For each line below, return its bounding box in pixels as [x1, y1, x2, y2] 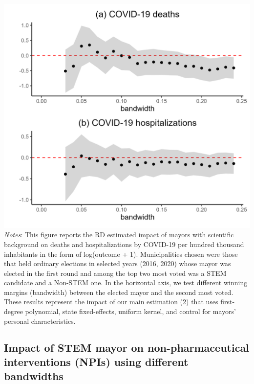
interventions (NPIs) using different [4, 354, 189, 369]
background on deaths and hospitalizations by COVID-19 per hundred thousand [4, 239, 244, 249]
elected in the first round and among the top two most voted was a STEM [4, 268, 227, 278]
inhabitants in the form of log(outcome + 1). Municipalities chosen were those [4, 248, 238, 259]
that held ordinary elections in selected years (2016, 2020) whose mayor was [4, 258, 231, 269]
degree [4, 306, 23, 316]
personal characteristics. [4, 316, 76, 326]
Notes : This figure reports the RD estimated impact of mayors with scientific [4, 229, 234, 240]
